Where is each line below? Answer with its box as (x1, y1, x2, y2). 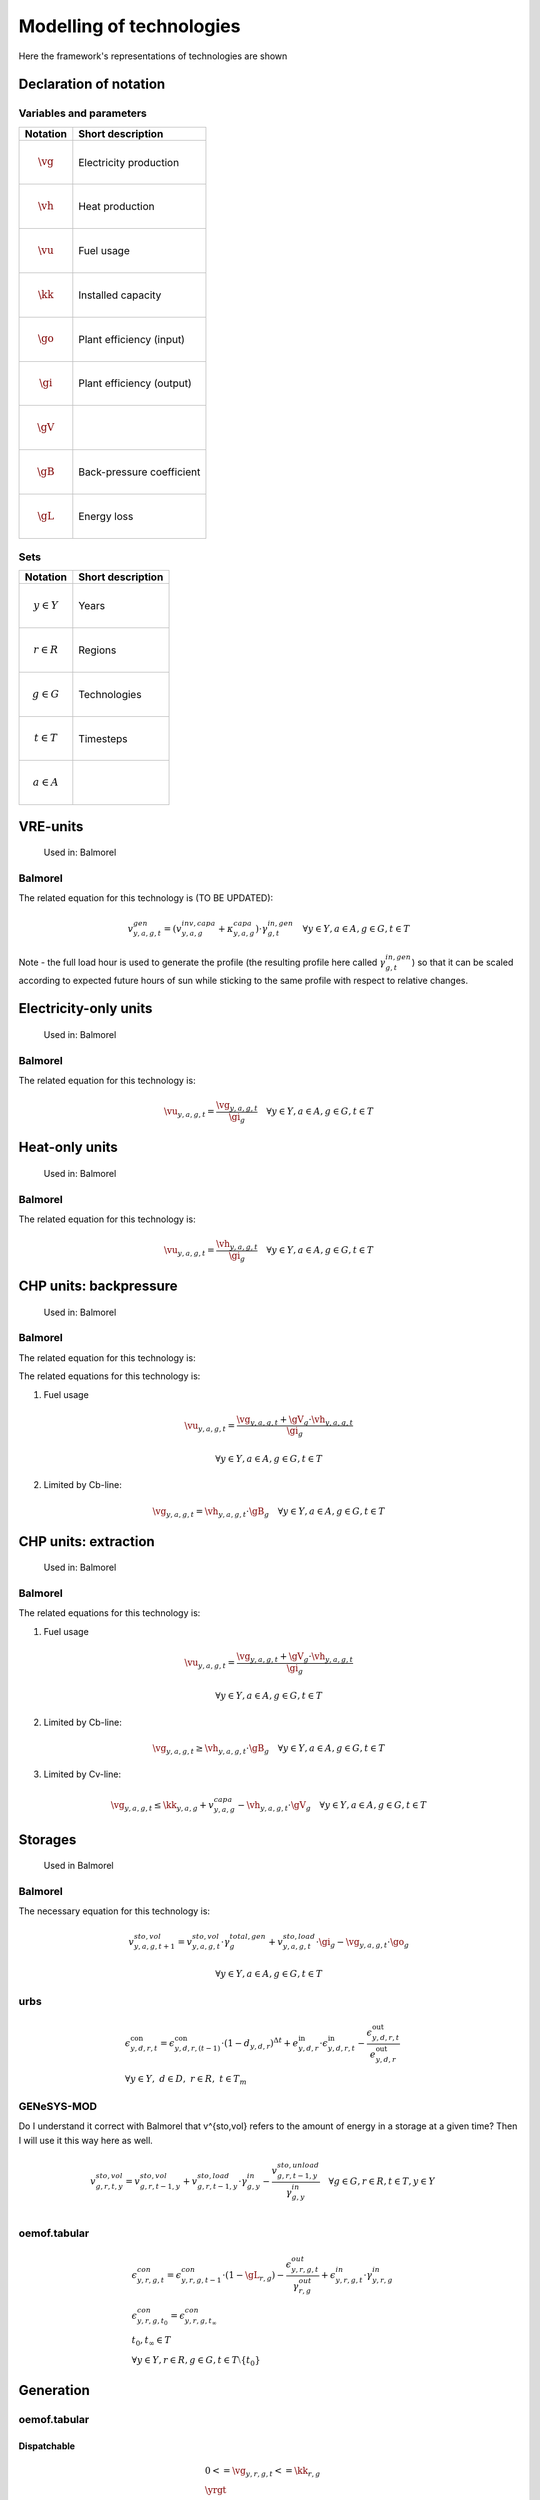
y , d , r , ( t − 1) (174, 2044, 221, 2054)
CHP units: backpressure (18, 1278, 179, 1294)
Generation (18, 2381, 90, 2399)
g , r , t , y (95, 2182, 124, 2192)
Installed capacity (78, 288, 162, 302)
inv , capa (181, 918, 216, 928)
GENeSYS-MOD (18, 2100, 98, 2114)
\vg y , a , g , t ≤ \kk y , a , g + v (110, 1799, 215, 1813)
